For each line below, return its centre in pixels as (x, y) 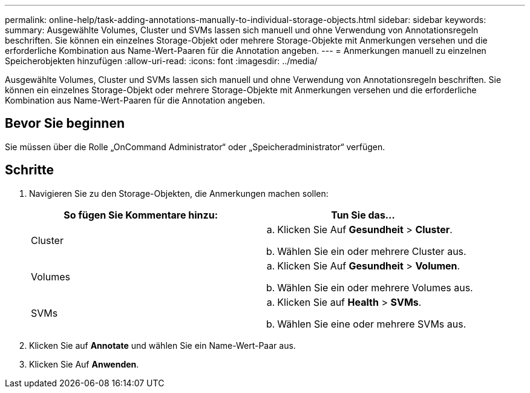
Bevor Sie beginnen (65, 124)
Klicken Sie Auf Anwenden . (84, 364)
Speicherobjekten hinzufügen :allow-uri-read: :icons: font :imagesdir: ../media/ (161, 61)
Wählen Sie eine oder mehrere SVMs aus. (372, 324)
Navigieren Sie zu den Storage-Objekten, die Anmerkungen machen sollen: (179, 193)
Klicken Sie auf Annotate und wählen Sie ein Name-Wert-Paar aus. (162, 345)
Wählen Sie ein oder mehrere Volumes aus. (375, 287)
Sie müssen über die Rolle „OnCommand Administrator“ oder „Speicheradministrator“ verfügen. (195, 147)
